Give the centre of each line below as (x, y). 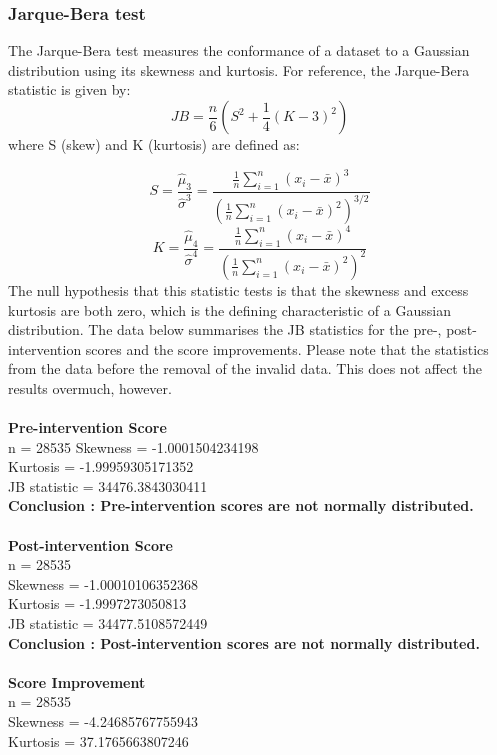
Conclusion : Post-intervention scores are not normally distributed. (244, 642)
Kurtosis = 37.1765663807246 (98, 740)
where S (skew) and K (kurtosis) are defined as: (154, 144)
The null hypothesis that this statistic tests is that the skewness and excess (238, 289)
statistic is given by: (69, 89)
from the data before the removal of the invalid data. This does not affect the (245, 368)
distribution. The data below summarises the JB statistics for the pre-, (225, 329)
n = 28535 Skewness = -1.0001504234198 (133, 446)
